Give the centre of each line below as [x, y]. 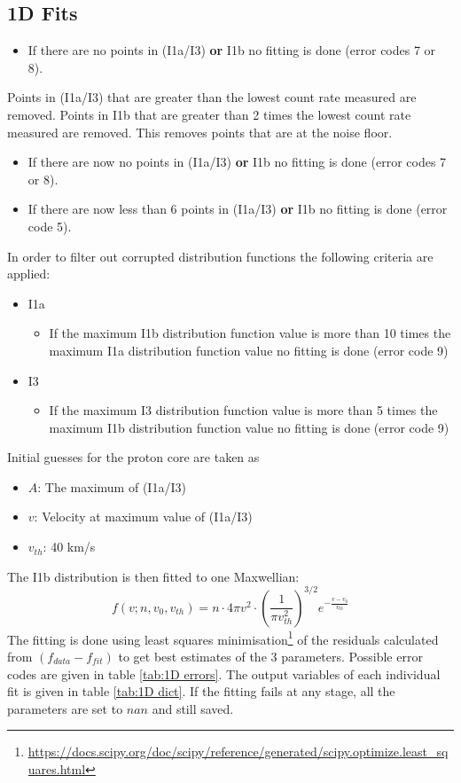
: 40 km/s [69, 547]
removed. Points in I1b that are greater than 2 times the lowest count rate [209, 114]
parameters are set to [65, 708]
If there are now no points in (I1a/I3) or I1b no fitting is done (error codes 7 [237, 162]
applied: [29, 274]
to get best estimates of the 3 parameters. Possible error [270, 657]
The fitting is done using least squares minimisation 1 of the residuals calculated [223, 638]
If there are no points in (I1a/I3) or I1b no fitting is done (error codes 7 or [232, 50]
